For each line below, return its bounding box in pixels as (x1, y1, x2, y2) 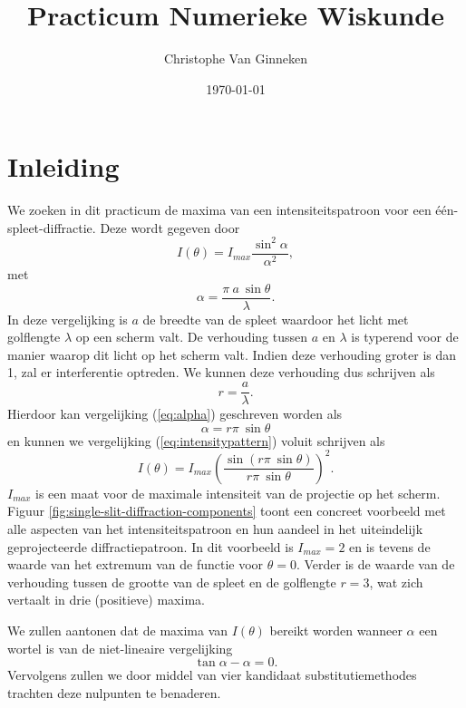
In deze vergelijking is (7, 309, 128, 328)
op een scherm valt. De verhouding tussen (75, 327, 308, 346)
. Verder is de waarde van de (296, 555, 455, 574)
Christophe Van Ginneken (163, 49, 308, 68)
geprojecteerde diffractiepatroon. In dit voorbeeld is (7, 537, 294, 556)
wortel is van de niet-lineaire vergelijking (7, 638, 233, 657)
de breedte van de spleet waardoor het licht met (142, 309, 409, 328)
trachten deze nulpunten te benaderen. (7, 683, 221, 702)
